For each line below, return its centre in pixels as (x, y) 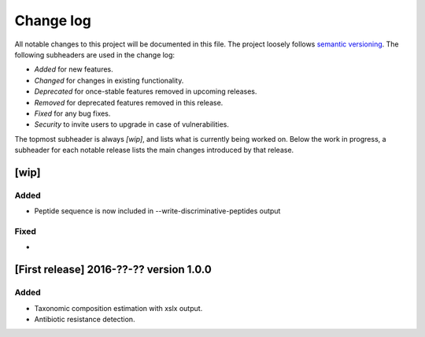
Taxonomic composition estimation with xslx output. (118, 308)
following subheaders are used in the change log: (95, 54)
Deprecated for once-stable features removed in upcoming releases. (146, 91)
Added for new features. (74, 69)
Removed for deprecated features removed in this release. (129, 102)
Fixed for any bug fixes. (72, 113)
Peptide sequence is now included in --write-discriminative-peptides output (157, 211)
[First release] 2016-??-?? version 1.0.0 (113, 270)
